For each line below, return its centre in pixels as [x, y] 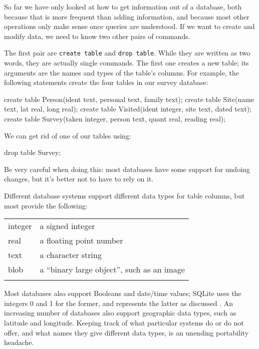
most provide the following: [46, 205]
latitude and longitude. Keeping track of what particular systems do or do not [124, 322]
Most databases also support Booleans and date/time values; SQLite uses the [123, 293]
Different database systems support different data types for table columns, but [124, 195]
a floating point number [81, 240]
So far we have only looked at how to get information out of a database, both [123, 6]
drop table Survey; [33, 152]
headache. [19, 342]
